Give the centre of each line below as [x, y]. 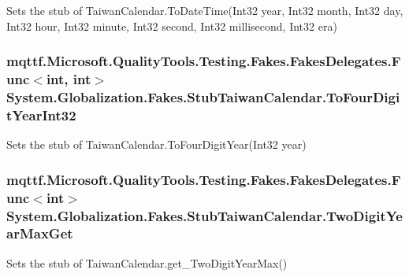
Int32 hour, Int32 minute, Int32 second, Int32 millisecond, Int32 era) [172, 26]
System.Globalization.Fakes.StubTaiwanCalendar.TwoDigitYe [204, 215]
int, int [69, 79]
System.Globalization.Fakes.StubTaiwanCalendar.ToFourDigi [203, 96]
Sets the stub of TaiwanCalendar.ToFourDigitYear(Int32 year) [156, 144]
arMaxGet [40, 233]
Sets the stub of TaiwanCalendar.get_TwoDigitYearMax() [147, 262]
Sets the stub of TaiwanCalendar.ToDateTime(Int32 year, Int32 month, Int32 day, [205, 10]
